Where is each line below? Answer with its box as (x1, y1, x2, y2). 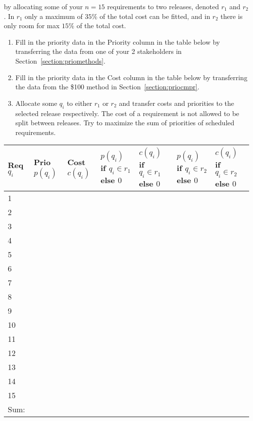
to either (67, 98, 92, 108)
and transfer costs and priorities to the (119, 98, 235, 108)
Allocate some (15, 98, 57, 108)
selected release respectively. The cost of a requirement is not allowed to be (15, 108, 239, 118)
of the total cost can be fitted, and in (99, 11, 210, 21)
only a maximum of (24, 11, 83, 21)
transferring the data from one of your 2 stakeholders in (15, 46, 182, 56)
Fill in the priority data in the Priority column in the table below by (15, 36, 220, 47)
